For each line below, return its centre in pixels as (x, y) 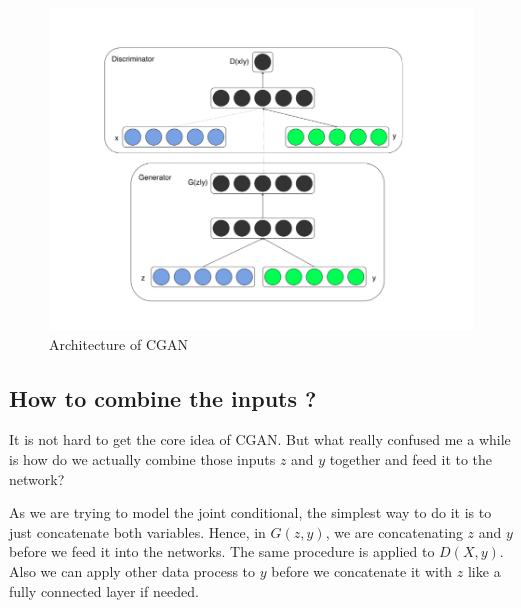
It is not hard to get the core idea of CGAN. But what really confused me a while (260, 439)
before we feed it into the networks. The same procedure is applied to (222, 551)
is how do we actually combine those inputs (142, 458)
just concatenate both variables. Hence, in (137, 531)
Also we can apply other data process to (132, 570)
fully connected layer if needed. (104, 590)
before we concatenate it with (362, 570)
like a (484, 570)
